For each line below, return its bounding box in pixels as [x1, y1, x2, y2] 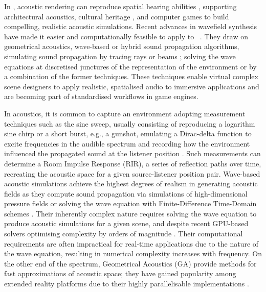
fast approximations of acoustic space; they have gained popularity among [4, 268, 236, 279]
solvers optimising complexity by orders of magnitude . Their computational [4, 228, 243, 239]
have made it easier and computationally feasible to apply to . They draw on [4, 31, 249, 41]
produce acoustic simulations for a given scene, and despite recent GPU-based [4, 218, 249, 229]
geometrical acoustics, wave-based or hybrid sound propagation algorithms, [4, 41, 239, 52]
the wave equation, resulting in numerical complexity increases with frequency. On [4, 248, 262, 259]
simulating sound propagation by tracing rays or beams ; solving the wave [4, 51, 236, 61]
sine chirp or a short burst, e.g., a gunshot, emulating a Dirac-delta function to [4, 128, 252, 139]
